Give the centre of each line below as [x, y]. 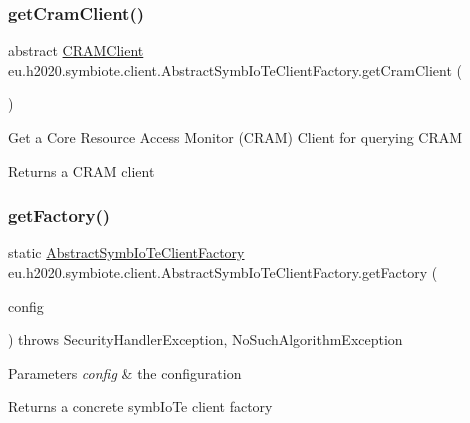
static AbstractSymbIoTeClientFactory [126, 252]
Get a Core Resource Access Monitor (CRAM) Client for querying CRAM [235, 137]
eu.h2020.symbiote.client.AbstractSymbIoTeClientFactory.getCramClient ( [235, 69]
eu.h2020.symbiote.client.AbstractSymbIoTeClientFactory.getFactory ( [223, 272]
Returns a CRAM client [81, 170]
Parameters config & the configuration [125, 372]
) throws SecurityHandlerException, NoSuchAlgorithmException [205, 339]
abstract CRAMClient [76, 50]
